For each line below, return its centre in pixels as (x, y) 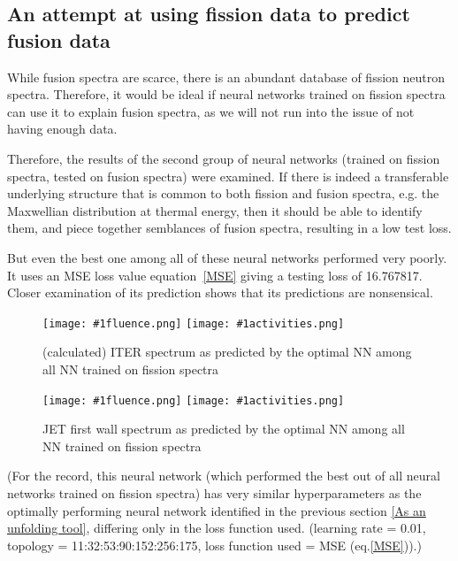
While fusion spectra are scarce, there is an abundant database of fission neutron (226, 77)
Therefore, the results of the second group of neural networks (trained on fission (224, 158)
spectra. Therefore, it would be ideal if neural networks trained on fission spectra (226, 94)
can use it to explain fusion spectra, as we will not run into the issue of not (211, 111)
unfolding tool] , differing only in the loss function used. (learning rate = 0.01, (217, 528)
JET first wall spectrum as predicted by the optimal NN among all (224, 429)
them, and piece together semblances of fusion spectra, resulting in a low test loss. (229, 228)
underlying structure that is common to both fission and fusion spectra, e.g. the (223, 193)
